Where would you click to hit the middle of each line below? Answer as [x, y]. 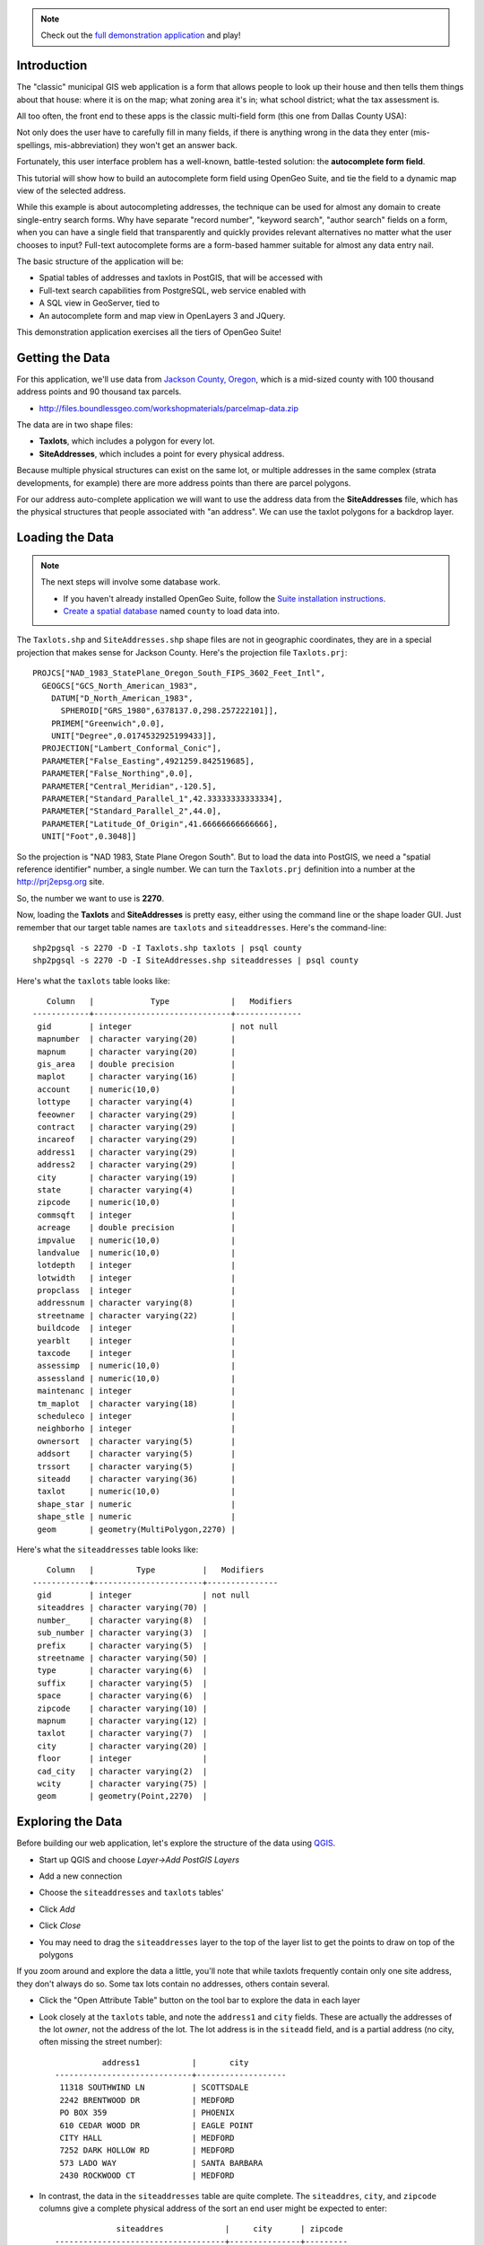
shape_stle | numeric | [137, 1517]
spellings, [35, 145]
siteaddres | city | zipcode [230, 2229]
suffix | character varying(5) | [122, 1683]
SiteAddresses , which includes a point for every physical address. [162, 453]
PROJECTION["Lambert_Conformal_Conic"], [132, 748]
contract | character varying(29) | [137, 1127]
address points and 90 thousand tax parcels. [99, 392]
